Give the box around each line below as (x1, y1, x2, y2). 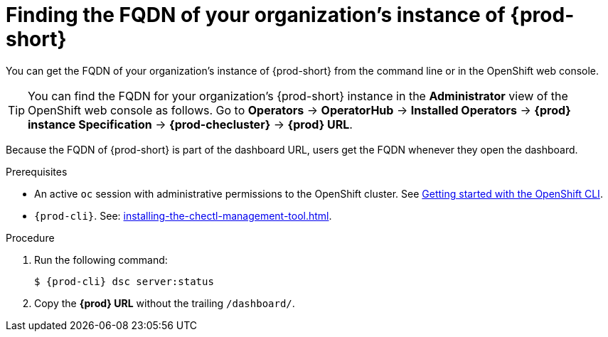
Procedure (6, 231, 55, 244)
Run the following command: (34, 253, 168, 266)
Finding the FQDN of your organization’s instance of (6, 3, 506, 27)
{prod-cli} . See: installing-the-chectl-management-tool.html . (34, 209, 332, 222)
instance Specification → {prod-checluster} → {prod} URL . (28, 117, 353, 132)
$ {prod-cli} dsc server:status (34, 275, 214, 287)
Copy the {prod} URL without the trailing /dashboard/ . (34, 296, 295, 309)
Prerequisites (6, 165, 68, 178)
